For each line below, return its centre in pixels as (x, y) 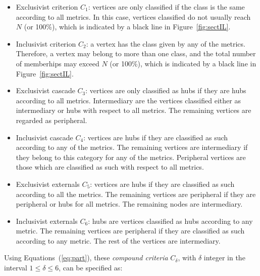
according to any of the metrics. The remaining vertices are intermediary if (132, 147)
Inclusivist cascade (44, 137)
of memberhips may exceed (58, 63)
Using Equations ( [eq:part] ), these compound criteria (86, 258)
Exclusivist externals (48, 184)
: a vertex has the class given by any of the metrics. (166, 43)
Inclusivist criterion (46, 43)
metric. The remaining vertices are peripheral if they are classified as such (130, 231)
